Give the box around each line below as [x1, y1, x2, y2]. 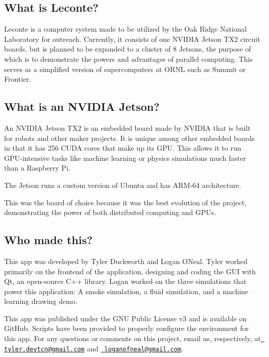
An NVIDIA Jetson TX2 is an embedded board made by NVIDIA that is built [4, 122, 251, 133]
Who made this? [4, 232, 93, 248]
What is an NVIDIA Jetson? [4, 99, 160, 114]
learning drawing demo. [4, 296, 78, 306]
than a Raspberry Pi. [4, 162, 70, 173]
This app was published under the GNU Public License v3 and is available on [4, 313, 247, 323]
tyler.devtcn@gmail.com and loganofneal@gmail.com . [4, 343, 183, 353]
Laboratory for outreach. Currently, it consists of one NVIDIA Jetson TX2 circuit [4, 33, 260, 44]
